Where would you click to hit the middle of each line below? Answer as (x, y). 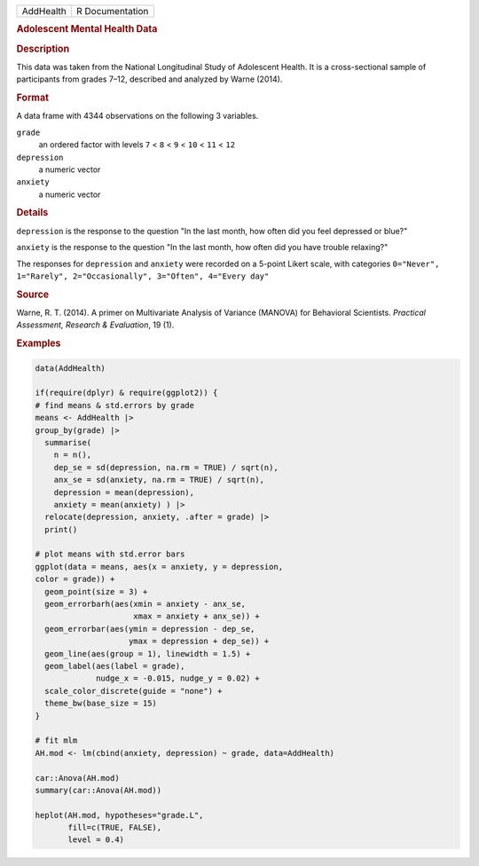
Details (32, 213)
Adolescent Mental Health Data (87, 29)
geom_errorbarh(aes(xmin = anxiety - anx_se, (145, 604)
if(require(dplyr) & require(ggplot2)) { (126, 393)
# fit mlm (56, 740)
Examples (39, 343)
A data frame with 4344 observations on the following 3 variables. (137, 116)
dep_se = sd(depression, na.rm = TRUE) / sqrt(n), (166, 467)
